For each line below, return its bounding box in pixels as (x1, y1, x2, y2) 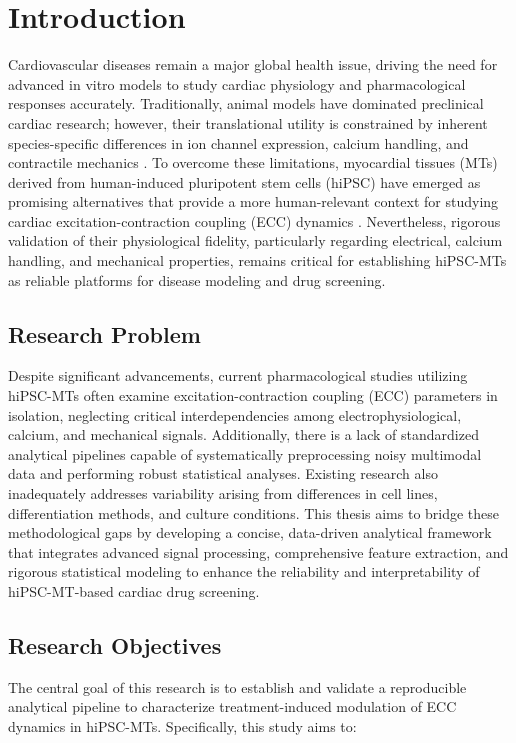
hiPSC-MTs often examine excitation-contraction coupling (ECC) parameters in (8, 385, 498, 406)
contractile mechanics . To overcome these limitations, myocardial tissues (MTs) (8, 152, 498, 173)
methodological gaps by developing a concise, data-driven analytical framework (8, 522, 492, 543)
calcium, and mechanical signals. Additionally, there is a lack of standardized (8, 424, 479, 445)
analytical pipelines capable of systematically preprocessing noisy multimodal (8, 443, 482, 464)
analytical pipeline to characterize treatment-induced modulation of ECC (8, 696, 457, 717)
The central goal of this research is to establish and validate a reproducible (8, 676, 467, 697)
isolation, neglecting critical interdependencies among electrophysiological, (8, 404, 462, 425)
